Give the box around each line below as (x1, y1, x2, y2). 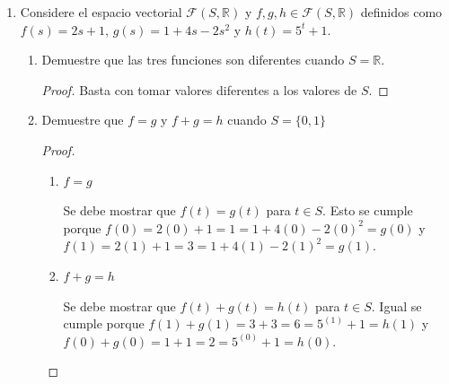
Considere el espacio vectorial (20, 3, 182, 21)
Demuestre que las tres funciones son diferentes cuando (41, 50, 345, 69)
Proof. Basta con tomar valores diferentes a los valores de (41, 80, 357, 99)
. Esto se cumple (322, 201, 413, 220)
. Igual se (371, 296, 422, 315)
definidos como (360, 3, 443, 21)
